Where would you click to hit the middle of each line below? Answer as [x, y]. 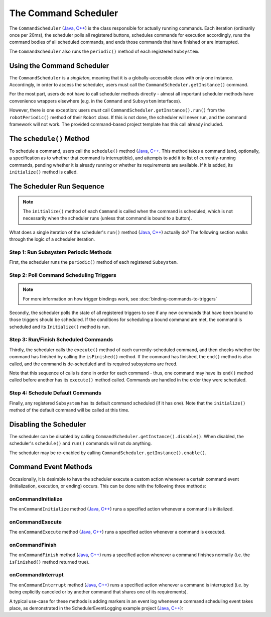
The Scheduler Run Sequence [57, 186]
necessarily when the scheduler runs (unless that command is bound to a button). [107, 218]
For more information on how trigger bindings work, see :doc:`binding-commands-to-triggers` [120, 298]
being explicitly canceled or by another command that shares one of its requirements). [99, 592]
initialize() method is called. [43, 172]
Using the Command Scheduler [59, 66]
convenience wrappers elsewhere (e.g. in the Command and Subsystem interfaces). [95, 101]
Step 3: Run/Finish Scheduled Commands [61, 340]
